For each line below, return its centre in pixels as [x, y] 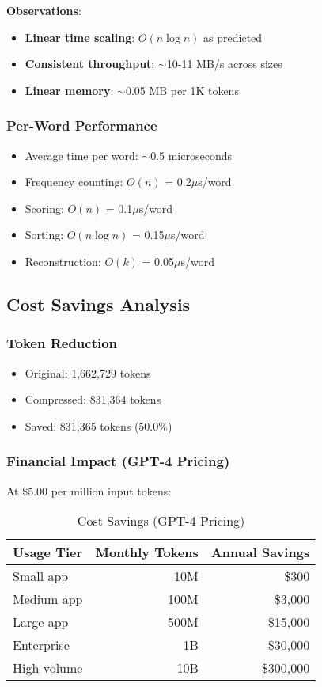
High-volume [48, 668]
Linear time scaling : [80, 37]
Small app [41, 576]
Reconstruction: [63, 261]
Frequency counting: [74, 182]
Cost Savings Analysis [98, 304]
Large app [41, 622]
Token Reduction [62, 343]
